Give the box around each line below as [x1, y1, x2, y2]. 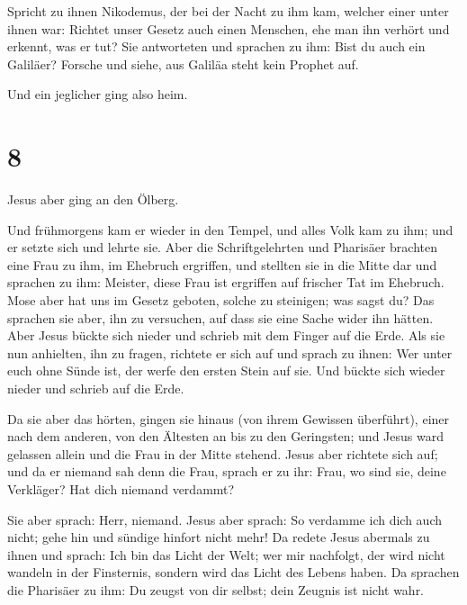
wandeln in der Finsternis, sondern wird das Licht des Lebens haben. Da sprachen [7, 563, 460, 582]
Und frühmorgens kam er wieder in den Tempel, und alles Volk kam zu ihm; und [7, 220, 454, 239]
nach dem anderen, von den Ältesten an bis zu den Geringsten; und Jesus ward [7, 427, 444, 446]
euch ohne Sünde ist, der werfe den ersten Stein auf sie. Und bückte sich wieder [7, 361, 445, 380]
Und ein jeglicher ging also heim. [7, 85, 188, 104]
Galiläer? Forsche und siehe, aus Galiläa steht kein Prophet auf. [7, 54, 359, 73]
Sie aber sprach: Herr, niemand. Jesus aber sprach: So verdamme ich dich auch [7, 510, 442, 528]
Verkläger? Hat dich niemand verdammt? [7, 480, 235, 498]
